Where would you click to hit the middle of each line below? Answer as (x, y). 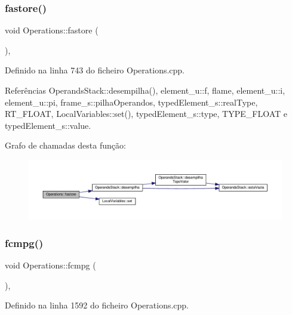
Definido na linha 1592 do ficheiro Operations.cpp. (97, 305)
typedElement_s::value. (48, 125)
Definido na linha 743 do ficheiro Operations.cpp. (95, 70)
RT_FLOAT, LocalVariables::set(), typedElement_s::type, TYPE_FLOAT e (146, 114)
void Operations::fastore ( (52, 30)
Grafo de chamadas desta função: (65, 145)
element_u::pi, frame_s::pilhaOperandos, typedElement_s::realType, (131, 102)
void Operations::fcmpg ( (50, 265)
